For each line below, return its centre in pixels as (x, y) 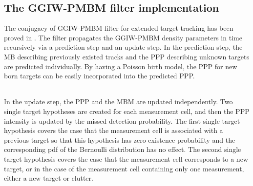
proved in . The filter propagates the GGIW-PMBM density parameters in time (123, 37)
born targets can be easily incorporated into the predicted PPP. (99, 76)
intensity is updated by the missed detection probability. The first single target (122, 121)
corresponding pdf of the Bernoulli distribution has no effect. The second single (123, 149)
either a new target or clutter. (49, 178)
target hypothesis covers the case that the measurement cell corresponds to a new (126, 158)
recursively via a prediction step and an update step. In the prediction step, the (123, 47)
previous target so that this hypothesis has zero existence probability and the (120, 139)
